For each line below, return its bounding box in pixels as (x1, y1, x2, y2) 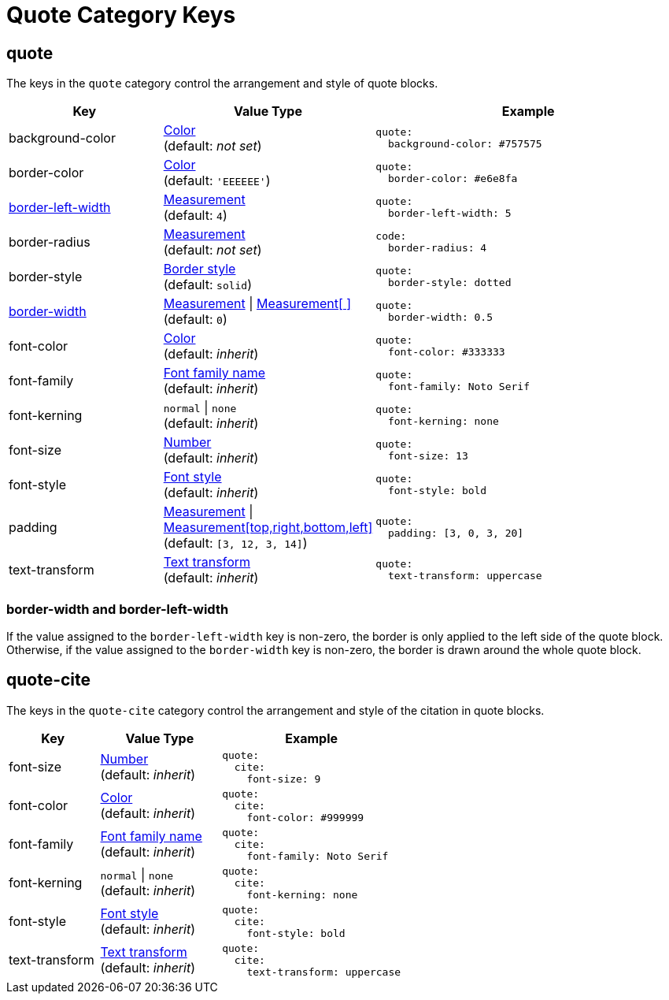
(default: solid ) (163, 277, 253, 293)
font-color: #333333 (387, 346, 505, 359)
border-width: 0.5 (387, 311, 493, 324)
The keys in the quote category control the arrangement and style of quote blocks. (6, 76, 438, 91)
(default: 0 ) (163, 311, 227, 328)
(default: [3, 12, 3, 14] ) (163, 535, 308, 552)
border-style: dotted (387, 277, 512, 289)
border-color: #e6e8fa (387, 173, 518, 185)
